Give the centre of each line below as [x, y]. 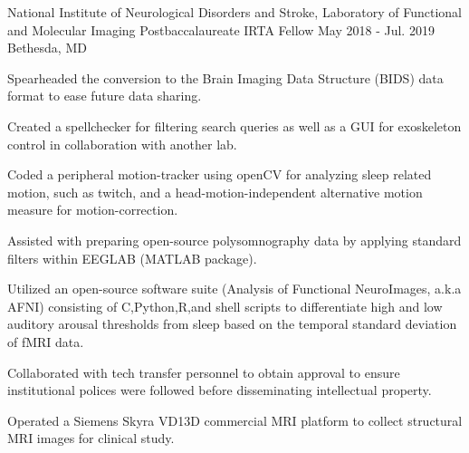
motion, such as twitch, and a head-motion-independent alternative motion [215, 192]
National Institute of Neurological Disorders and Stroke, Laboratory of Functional [235, 12]
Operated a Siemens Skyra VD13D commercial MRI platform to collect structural [235, 420]
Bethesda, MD [47, 48]
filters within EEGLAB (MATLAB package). [132, 258]
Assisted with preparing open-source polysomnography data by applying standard [234, 240]
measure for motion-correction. [93, 210]
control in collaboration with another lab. [122, 144]
